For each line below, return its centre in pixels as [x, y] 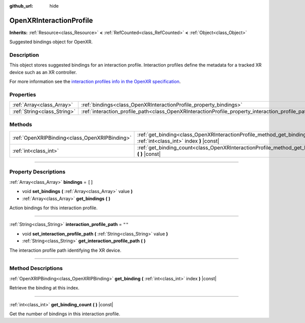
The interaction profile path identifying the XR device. [65, 250]
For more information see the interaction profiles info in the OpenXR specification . [95, 82]
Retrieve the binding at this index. [44, 288]
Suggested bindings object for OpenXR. [51, 42]
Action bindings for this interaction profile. [53, 208]
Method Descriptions [36, 268]
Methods [21, 124]
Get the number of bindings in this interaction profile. [65, 314]
